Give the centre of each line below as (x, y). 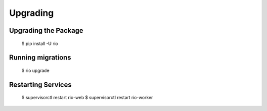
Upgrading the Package (46, 30)
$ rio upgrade (35, 70)
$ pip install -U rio (40, 43)
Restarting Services (40, 84)
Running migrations (40, 58)
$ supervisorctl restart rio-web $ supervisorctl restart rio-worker (87, 98)
